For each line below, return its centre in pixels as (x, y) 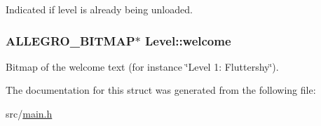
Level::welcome (188, 40)
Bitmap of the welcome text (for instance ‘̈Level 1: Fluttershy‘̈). (142, 66)
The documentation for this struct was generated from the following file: (161, 90)
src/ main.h (29, 113)
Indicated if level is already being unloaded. (99, 9)
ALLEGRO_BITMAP (70, 40)
